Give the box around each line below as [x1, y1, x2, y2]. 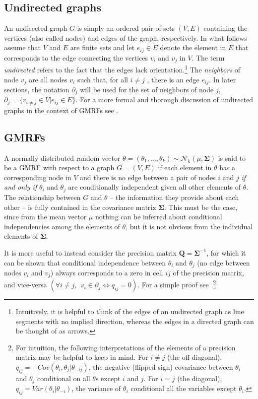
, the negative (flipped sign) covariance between [88, 362, 233, 372]
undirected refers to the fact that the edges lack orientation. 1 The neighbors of [4, 63, 241, 74]
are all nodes [29, 74, 67, 84]
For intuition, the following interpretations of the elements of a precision [15, 342, 236, 352]
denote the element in [160, 42, 226, 53]
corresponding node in [4, 172, 71, 182]
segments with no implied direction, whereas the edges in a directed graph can [15, 316, 254, 326]
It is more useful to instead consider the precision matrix [4, 247, 177, 258]
